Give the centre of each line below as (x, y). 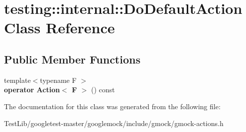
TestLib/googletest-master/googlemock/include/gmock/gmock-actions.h (114, 123)
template (17, 80)
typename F (58, 80)
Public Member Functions (72, 59)
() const (103, 90)
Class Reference (60, 28)
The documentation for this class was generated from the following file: (112, 106)
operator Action (32, 90)
